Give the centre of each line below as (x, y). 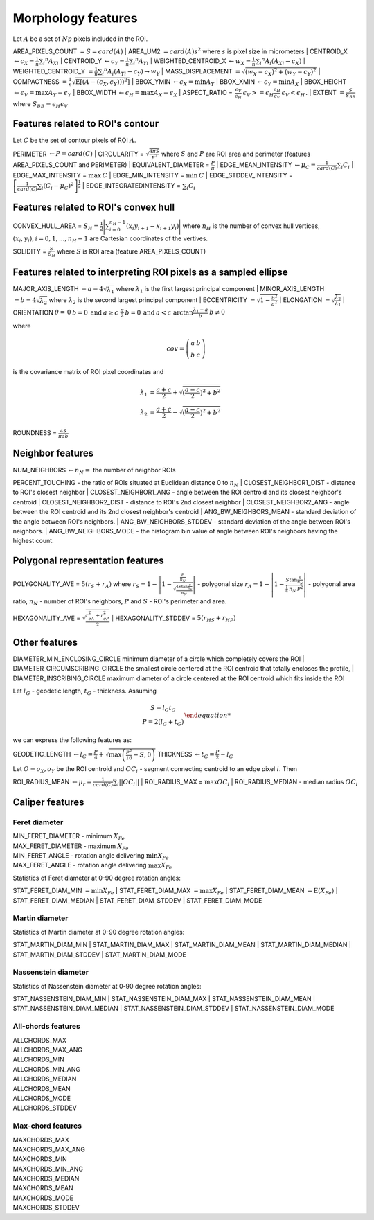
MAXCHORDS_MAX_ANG (49, 1149)
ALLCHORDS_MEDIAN (45, 1079)
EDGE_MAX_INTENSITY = (50, 175)
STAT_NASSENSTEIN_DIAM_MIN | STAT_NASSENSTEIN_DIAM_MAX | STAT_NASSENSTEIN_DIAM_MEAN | (164, 999)
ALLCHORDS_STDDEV (45, 1108)
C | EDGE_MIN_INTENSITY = (143, 175)
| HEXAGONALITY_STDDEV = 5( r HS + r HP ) (173, 619)
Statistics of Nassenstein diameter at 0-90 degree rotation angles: (107, 986)
